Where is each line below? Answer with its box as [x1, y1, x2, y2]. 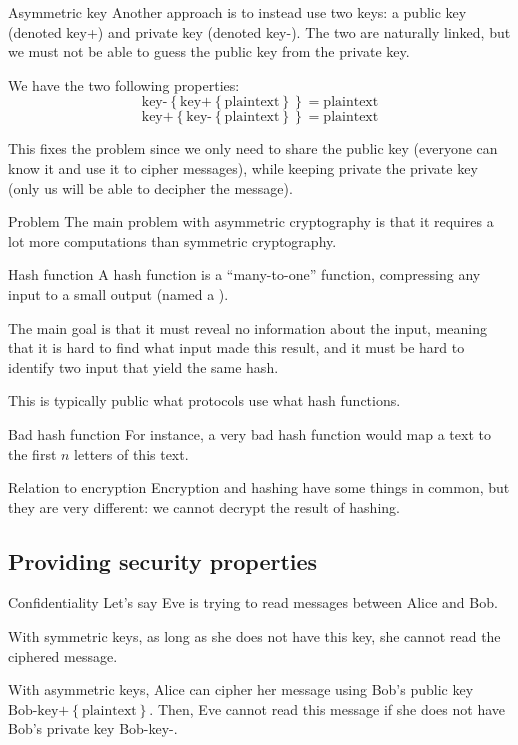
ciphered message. [8, 645, 118, 666]
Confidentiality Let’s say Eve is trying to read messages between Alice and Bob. [8, 592, 498, 613]
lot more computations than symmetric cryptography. [8, 230, 337, 251]
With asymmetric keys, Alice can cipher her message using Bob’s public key [8, 679, 474, 700]
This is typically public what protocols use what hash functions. [8, 390, 401, 411]
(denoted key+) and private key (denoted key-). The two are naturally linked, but [8, 21, 511, 42]
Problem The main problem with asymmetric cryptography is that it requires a [8, 211, 494, 232]
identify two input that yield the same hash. [8, 356, 279, 377]
